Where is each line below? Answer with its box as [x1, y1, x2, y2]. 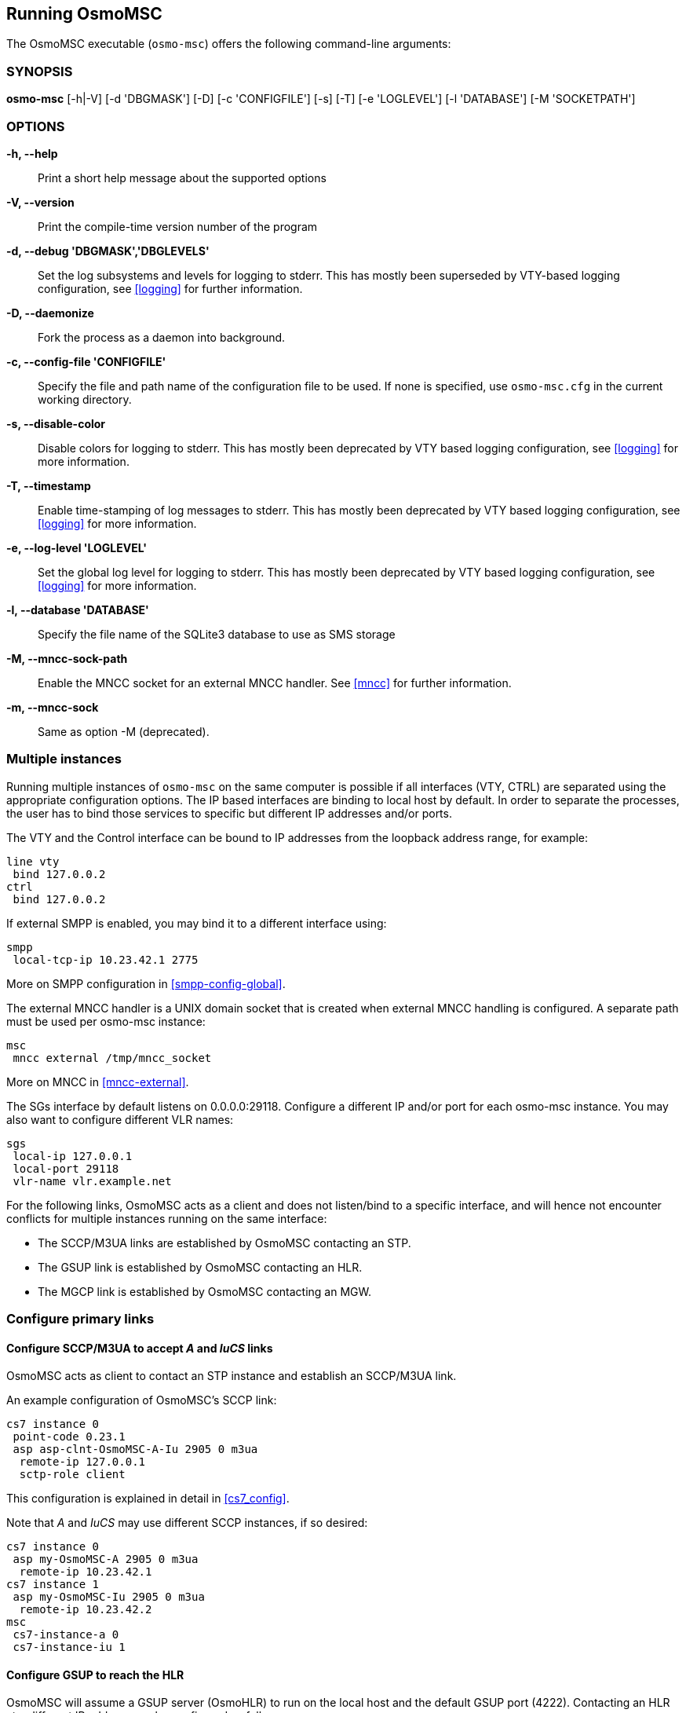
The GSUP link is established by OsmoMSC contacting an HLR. [38, 1260, 363, 1274]
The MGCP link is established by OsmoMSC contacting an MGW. [38, 1284, 371, 1298]
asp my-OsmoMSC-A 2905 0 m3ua [13, 1553, 199, 1566]
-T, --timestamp [6, 478, 91, 492]
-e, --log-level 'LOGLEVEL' [6, 540, 148, 555]
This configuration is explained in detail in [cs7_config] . [6, 1492, 290, 1506]
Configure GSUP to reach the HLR [6, 1667, 184, 1682]
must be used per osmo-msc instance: [6, 1014, 206, 1028]
